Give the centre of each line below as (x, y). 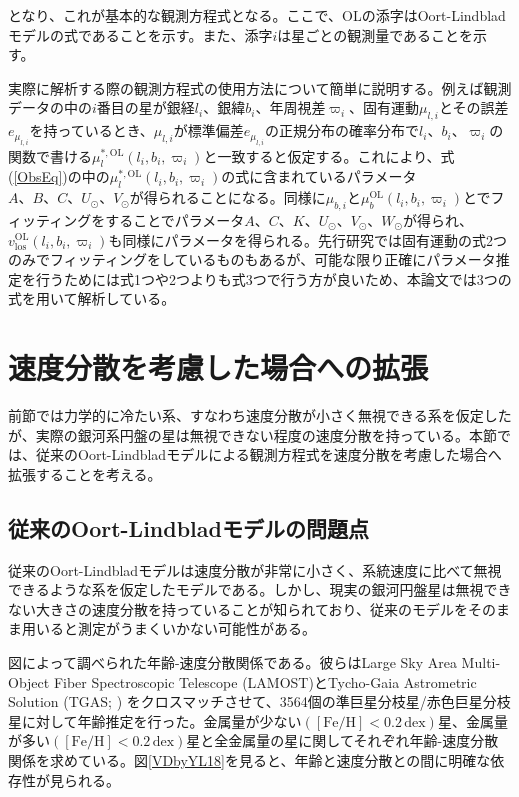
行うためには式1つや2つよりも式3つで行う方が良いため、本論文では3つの (273, 278)
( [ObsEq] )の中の (59, 176)
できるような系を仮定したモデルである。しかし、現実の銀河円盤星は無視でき (260, 589)
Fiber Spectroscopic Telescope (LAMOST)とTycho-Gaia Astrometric (265, 681)
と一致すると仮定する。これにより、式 (329, 155)
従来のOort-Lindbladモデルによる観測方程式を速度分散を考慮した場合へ (268, 454)
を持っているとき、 (91, 130)
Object (29, 681)
